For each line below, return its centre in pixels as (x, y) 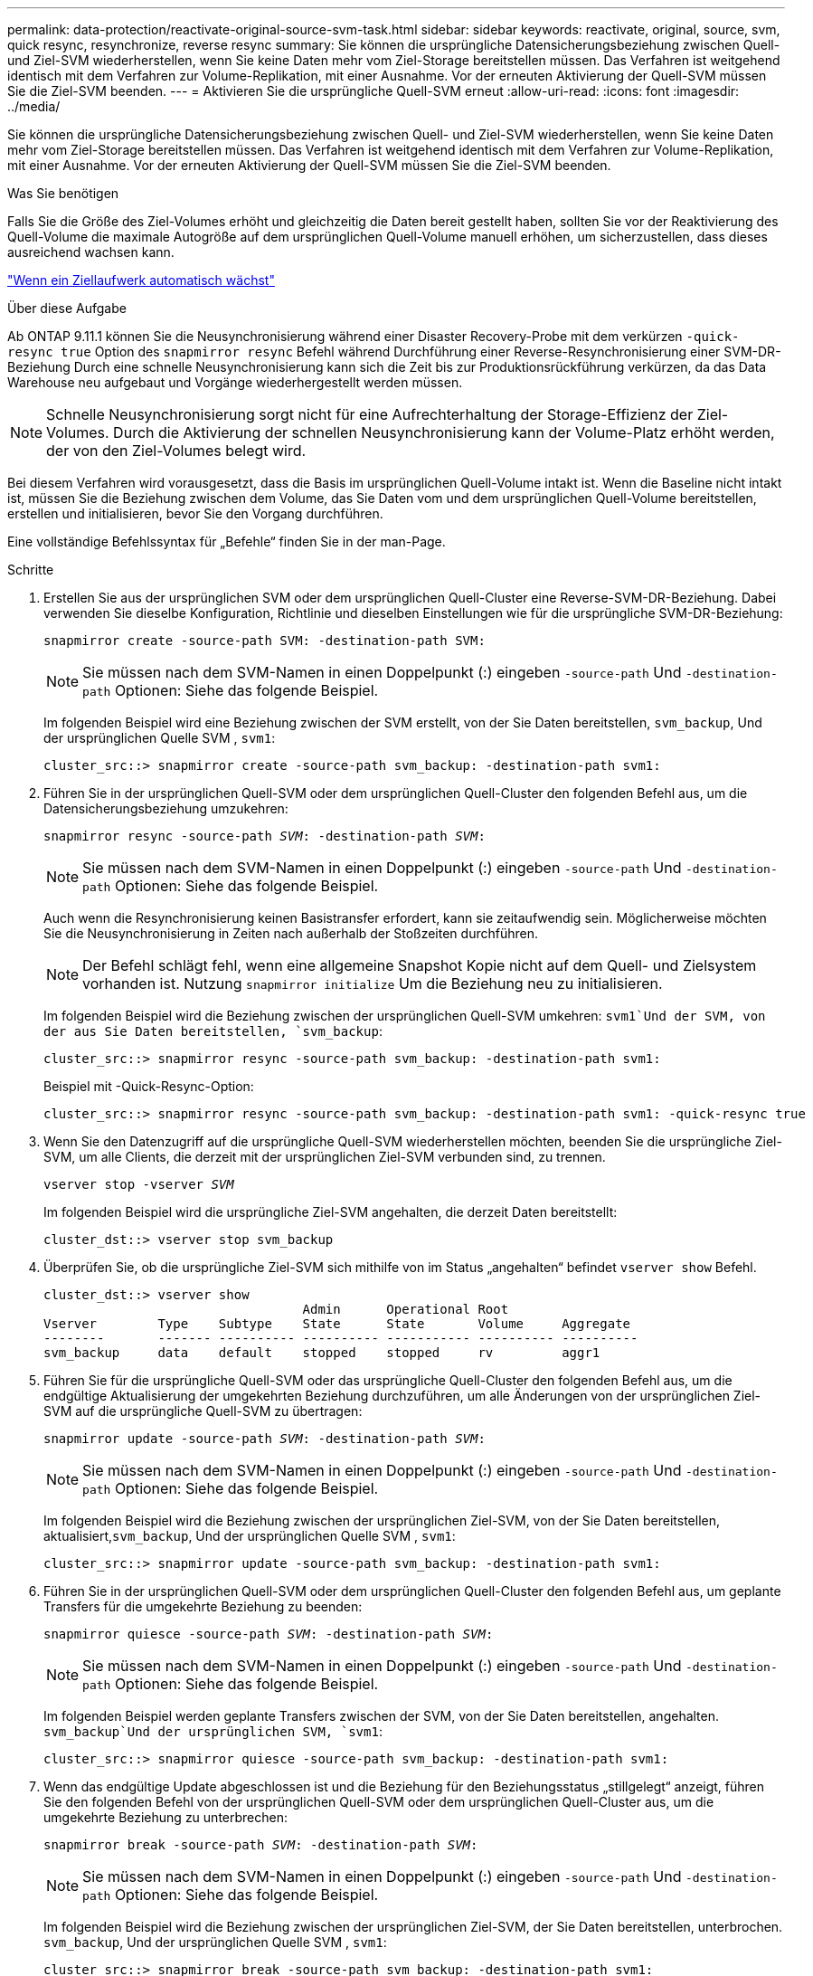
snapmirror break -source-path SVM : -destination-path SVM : (261, 1845)
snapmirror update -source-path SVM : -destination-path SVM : (265, 1439)
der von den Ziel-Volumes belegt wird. (176, 451)
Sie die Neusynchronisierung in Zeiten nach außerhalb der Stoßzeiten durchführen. (291, 933)
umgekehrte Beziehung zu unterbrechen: (165, 1817)
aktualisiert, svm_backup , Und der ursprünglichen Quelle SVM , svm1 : (250, 1536)
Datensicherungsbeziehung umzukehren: (166, 808)
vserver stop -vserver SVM (139, 1184)
